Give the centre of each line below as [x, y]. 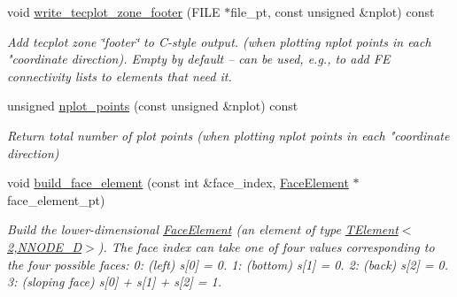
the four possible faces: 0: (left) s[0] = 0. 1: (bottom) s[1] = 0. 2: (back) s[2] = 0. [228, 264]
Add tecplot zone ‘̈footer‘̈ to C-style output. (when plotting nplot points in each [219, 41]
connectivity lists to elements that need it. [120, 76]
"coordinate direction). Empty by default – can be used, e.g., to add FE [199, 59]
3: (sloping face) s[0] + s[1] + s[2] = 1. [114, 282]
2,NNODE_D [45, 246]
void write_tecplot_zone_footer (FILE [114, 11]
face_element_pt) [56, 199]
